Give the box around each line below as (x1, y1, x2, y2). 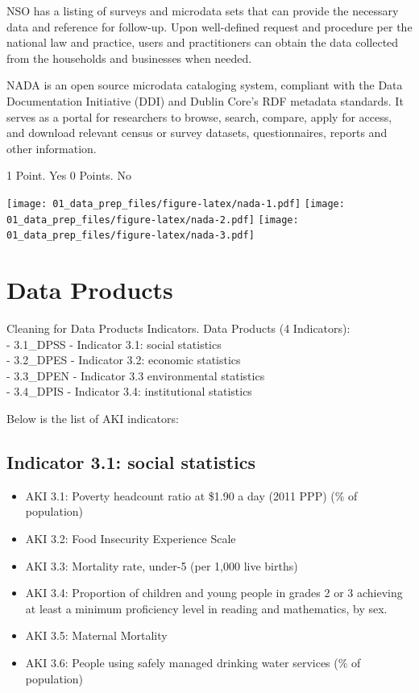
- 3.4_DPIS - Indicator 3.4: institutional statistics (6, 383, 252, 400)
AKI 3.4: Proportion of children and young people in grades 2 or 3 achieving (25, 584, 403, 601)
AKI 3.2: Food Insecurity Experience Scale (25, 529, 236, 546)
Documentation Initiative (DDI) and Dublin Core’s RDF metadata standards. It (6, 92, 404, 109)
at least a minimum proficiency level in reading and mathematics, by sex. (25, 600, 388, 616)
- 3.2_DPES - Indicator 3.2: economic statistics (6, 351, 241, 368)
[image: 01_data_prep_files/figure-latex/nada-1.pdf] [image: (6, 197, 345, 210)
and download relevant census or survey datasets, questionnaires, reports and (6, 124, 388, 141)
